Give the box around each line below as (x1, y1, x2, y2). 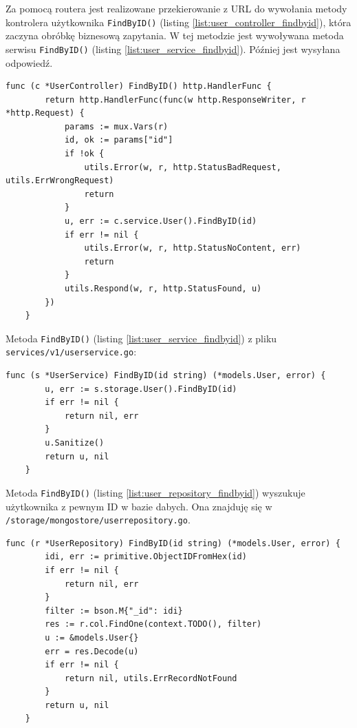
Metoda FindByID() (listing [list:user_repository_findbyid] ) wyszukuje (6, 485, 305, 499)
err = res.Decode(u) (45, 646, 139, 656)
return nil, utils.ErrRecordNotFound (64, 673, 237, 683)
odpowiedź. (6, 55, 53, 70)
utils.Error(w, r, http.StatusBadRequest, (84, 162, 281, 172)
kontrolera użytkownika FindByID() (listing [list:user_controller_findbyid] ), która (6, 14, 351, 29)
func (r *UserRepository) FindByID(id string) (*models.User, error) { (6, 538, 340, 548)
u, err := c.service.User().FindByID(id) (64, 216, 257, 227)
